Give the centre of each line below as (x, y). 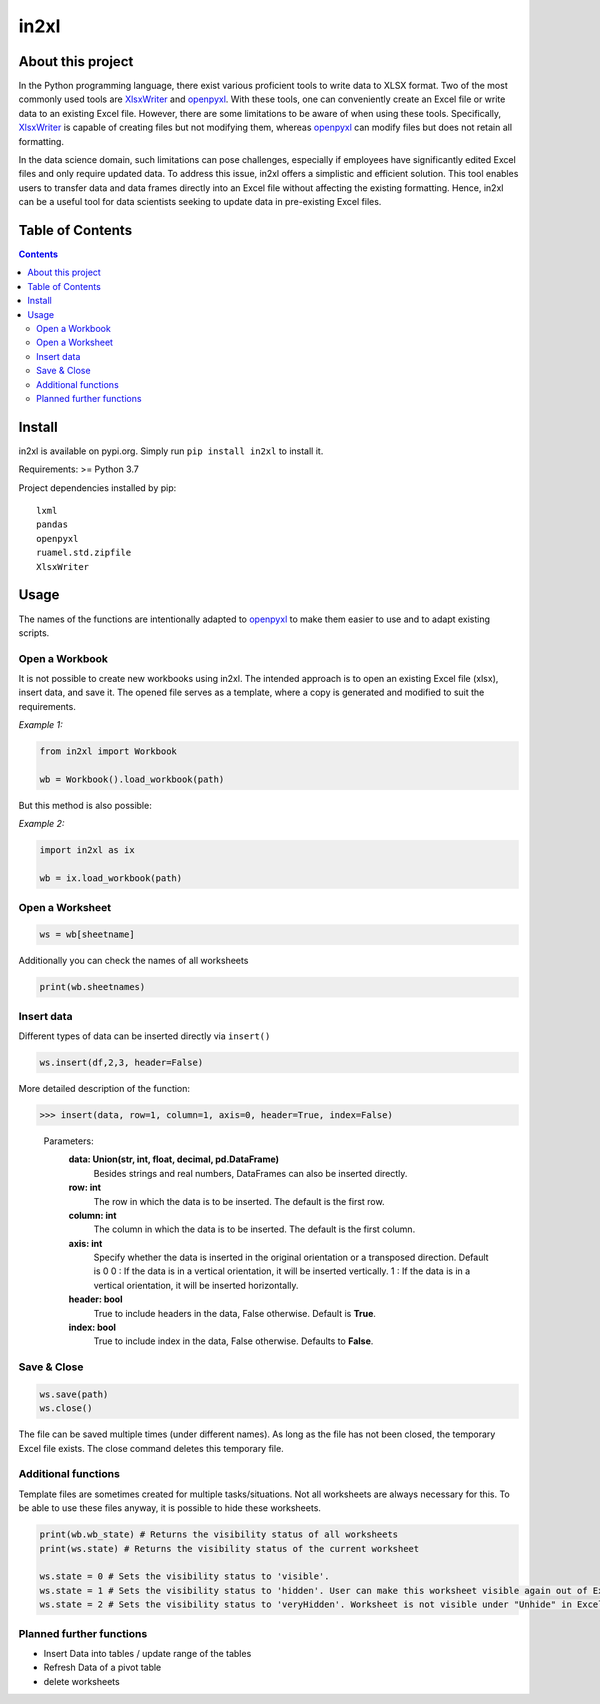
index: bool (92, 1327)
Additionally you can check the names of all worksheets (133, 961)
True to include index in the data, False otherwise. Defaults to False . (233, 1341)
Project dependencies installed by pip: (97, 487)
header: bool (95, 1299)
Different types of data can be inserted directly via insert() (144, 1036)
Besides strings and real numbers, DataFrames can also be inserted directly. (250, 1173)
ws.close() (66, 1408)
